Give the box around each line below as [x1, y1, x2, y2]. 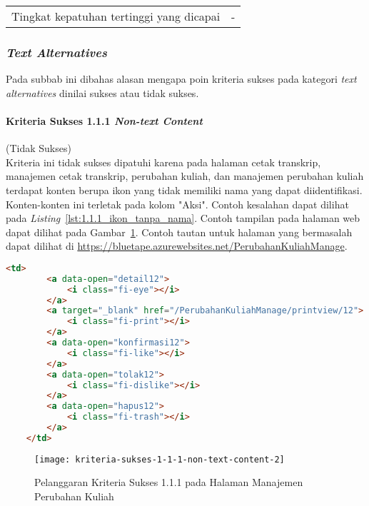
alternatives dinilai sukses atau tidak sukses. [6, 85, 199, 100]
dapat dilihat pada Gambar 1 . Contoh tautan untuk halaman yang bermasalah [6, 224, 353, 239]
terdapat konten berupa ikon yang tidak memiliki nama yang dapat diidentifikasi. [6, 182, 363, 197]
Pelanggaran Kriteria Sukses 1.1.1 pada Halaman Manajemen [34, 475, 303, 490]
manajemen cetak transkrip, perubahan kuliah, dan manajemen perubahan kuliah [6, 168, 364, 183]
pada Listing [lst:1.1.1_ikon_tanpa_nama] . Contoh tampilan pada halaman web [6, 211, 360, 226]
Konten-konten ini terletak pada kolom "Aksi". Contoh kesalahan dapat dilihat [6, 196, 349, 211]
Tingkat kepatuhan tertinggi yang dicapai [11, 8, 221, 24]
